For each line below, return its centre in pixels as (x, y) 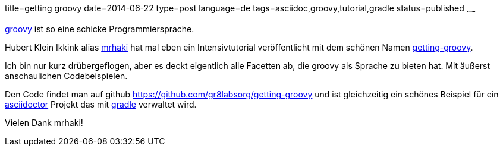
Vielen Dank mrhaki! (44, 122)
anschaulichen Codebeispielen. (66, 75)
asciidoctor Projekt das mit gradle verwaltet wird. (101, 104)
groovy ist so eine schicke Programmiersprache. (100, 29)
